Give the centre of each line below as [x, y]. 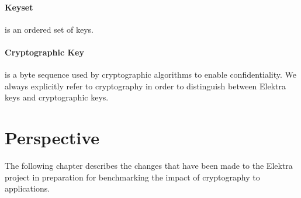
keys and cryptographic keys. [57, 97]
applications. [27, 188]
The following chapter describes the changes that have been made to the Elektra [149, 166]
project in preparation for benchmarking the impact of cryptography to [132, 177]
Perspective [52, 138]
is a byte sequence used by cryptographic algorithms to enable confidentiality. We [150, 74]
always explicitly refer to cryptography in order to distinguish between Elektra [146, 86]
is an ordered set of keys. [49, 29]
